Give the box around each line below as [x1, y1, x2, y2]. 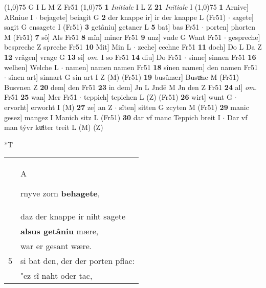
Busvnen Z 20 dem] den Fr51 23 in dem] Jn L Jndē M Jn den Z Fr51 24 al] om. [4, 81, 257, 92]
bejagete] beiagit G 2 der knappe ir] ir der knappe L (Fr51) [39, 11, 226, 22]
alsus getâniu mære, [20, 225, 99, 237]
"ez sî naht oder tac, [20, 270, 93, 282]
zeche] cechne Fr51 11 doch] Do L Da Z [138, 41, 262, 52]
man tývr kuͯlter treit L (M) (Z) [4, 122, 103, 132]
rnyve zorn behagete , [20, 187, 100, 200]
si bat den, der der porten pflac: [20, 255, 135, 267]
